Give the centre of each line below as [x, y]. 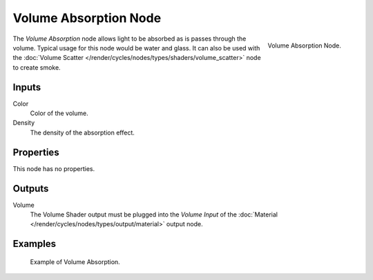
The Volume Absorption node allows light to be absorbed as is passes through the [130, 39]
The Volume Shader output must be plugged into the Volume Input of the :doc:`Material [154, 214]
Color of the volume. [59, 113]
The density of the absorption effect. [82, 132]
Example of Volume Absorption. [75, 261]
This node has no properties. [54, 168]
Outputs [31, 189]
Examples [35, 244]
